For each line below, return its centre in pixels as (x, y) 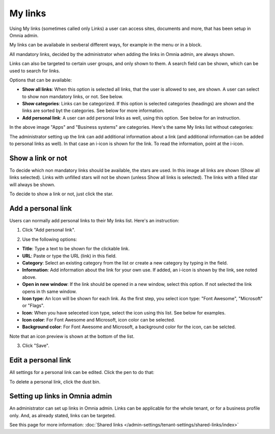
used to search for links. (35, 71)
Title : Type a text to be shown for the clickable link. (76, 249)
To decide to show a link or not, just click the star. (61, 194)
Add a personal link (41, 208)
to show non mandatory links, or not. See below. (73, 96)
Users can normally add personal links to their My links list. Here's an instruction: (94, 221)
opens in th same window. (50, 291)
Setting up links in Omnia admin (61, 396)
